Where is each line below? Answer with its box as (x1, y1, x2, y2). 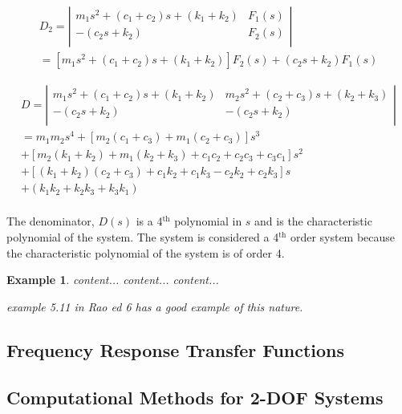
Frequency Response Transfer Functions (6, 337, 345, 362)
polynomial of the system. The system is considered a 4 (6, 229, 279, 245)
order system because (290, 229, 396, 245)
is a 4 (136, 213, 163, 229)
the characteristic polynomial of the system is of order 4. (6, 244, 285, 261)
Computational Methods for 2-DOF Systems (6, 384, 384, 409)
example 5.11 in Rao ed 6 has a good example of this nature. (6, 298, 303, 315)
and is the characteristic (254, 213, 372, 229)
